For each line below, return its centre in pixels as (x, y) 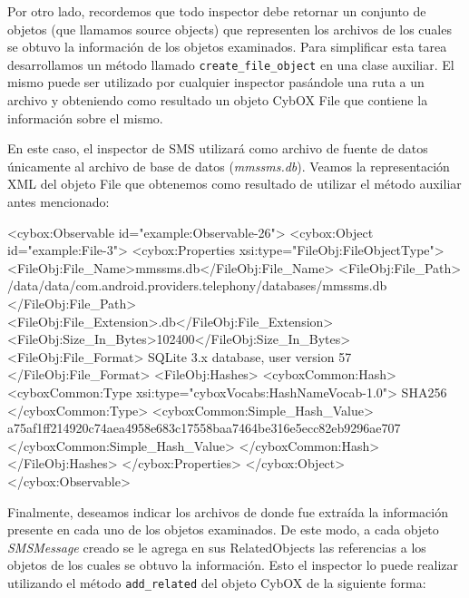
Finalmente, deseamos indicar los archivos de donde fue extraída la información (228, 511)
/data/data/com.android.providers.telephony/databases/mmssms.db (197, 285)
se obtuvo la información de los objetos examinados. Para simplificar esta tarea (227, 47)
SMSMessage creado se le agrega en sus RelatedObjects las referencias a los (217, 547)
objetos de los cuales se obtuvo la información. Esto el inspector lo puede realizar (233, 565)
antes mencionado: (59, 201)
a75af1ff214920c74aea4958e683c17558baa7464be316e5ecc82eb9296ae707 (204, 428)
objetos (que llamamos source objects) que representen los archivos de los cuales (230, 29)
